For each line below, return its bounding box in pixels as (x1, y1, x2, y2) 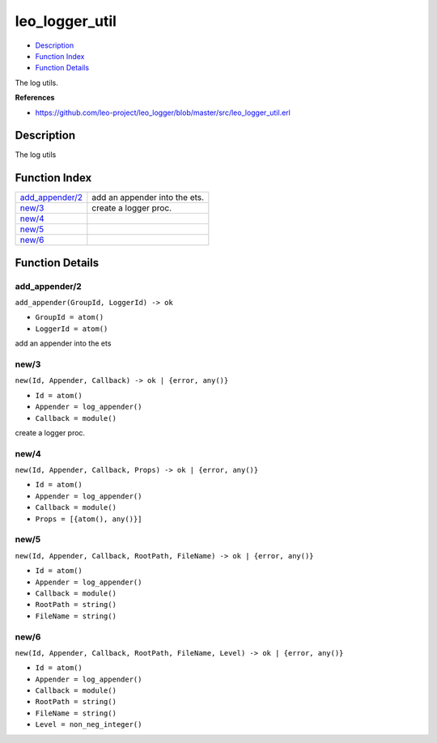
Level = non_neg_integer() (35, 720, 142, 729)
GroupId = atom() (35, 312, 104, 322)
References (15, 93, 55, 103)
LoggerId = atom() (35, 324, 108, 333)
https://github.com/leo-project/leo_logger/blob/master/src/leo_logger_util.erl (35, 108, 291, 117)
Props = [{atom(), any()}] (35, 514, 142, 524)
